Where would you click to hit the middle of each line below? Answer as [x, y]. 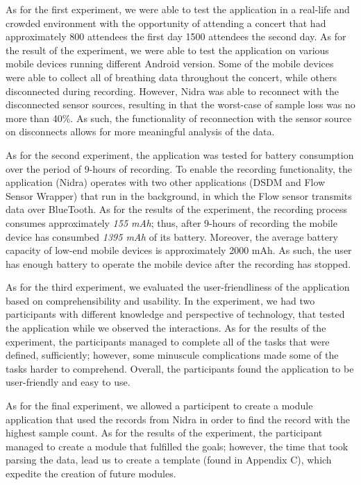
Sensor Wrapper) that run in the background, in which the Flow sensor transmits [179, 195]
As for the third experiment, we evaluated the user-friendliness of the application [178, 287]
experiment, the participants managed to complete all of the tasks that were [168, 341]
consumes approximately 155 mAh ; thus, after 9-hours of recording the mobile [171, 222]
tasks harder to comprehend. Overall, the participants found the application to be [180, 368]
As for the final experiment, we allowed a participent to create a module [159, 406]
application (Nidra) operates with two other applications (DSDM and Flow [166, 182]
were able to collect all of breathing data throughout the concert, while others [171, 77]
